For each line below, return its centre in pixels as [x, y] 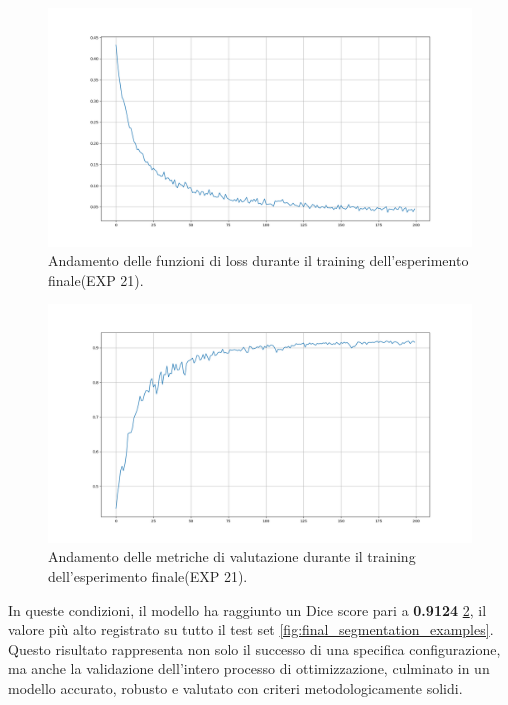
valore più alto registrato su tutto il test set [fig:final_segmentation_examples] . [251, 629]
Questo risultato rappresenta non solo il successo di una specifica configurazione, [254, 648]
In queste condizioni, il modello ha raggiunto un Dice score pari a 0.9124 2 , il [247, 609]
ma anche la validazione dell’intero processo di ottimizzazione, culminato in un [249, 668]
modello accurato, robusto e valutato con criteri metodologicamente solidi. [235, 687]
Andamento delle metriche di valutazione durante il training [232, 556]
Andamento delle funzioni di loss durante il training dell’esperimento [258, 260]
